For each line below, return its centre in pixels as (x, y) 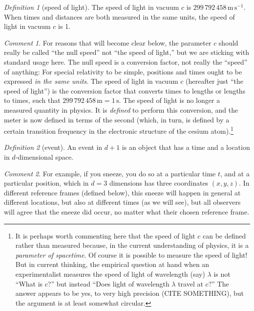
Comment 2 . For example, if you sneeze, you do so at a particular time (110, 173)
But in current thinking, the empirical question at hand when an (112, 264)
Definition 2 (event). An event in (53, 147)
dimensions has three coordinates (159, 183)
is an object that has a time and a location (186, 147)
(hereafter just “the (214, 81)
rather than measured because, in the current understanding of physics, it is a (132, 245)
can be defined (224, 235)
